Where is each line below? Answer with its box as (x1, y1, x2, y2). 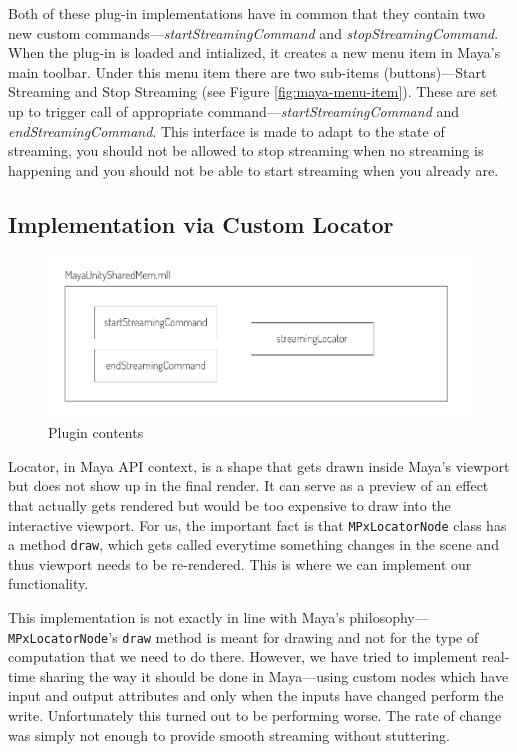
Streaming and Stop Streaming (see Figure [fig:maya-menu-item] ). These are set (8, 81, 498, 102)
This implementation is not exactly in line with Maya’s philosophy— (8, 607, 429, 628)
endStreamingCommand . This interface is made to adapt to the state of (8, 120, 445, 141)
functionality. (8, 573, 89, 594)
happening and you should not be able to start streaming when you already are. (8, 159, 499, 180)
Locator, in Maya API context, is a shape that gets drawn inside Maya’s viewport (8, 455, 510, 476)
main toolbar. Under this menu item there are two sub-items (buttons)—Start (8, 61, 487, 82)
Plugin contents (48, 422, 144, 443)
